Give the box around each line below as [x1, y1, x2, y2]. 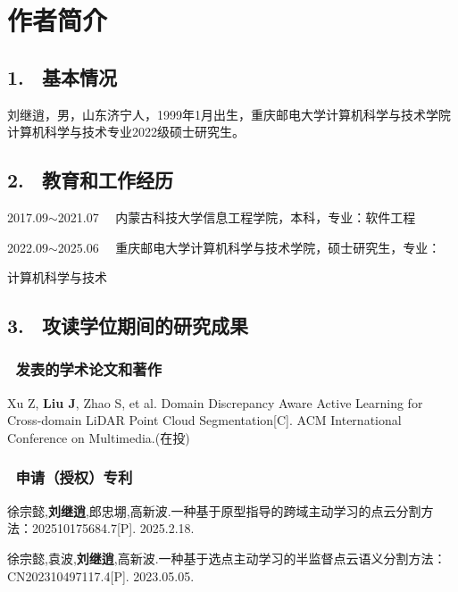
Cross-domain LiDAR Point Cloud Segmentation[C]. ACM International [7, 411, 402, 429]
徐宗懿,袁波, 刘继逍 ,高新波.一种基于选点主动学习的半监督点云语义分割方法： [7, 548, 446, 567]
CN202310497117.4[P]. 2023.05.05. [7, 566, 195, 585]
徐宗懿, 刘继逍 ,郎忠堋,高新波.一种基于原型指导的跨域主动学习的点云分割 [7, 501, 421, 520]
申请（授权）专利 [15, 466, 133, 488]
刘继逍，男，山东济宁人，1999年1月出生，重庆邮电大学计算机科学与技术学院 [7, 104, 451, 123]
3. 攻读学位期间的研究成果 [7, 312, 248, 339]
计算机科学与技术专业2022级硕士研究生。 [7, 122, 245, 141]
